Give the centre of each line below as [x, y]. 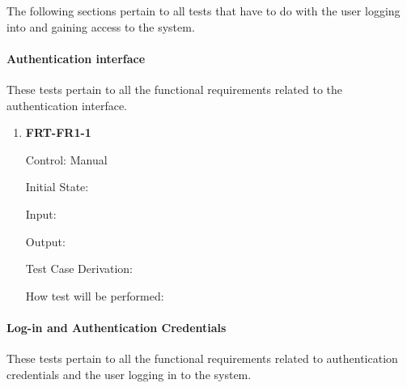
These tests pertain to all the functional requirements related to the [175, 89]
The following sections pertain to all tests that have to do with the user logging [203, 11]
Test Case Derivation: [79, 269]
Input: [41, 213]
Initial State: [57, 187]
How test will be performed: [95, 295]
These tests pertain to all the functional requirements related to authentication [202, 358]
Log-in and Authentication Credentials [117, 327]
